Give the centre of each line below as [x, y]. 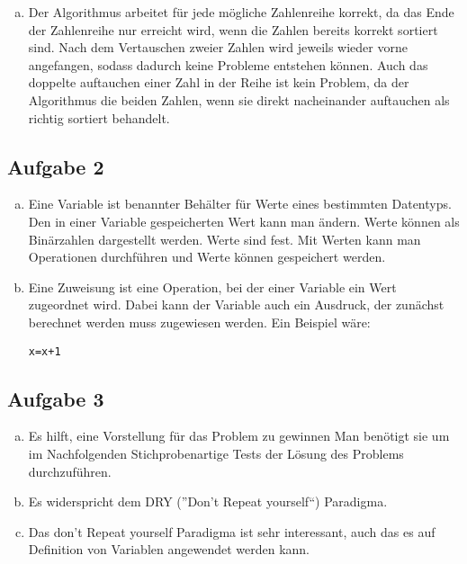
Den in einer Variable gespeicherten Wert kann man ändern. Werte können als [244, 221]
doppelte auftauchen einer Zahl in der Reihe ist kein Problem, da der [219, 82]
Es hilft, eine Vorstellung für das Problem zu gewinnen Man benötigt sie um [239, 436]
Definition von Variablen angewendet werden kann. [169, 549]
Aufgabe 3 [56, 398]
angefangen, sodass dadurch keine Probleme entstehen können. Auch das [228, 64]
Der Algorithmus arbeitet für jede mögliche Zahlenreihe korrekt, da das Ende [241, 12]
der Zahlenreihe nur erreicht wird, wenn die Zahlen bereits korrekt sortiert [233, 29]
